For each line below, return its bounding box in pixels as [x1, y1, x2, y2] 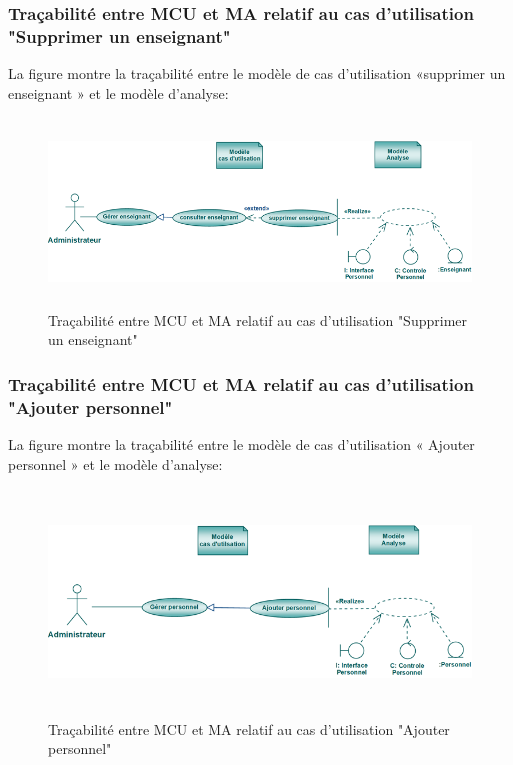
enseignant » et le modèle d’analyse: [8, 82, 229, 103]
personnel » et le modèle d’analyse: [8, 453, 223, 474]
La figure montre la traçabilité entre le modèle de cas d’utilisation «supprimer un [8, 63, 506, 84]
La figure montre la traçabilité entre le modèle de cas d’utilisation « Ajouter [8, 434, 475, 455]
